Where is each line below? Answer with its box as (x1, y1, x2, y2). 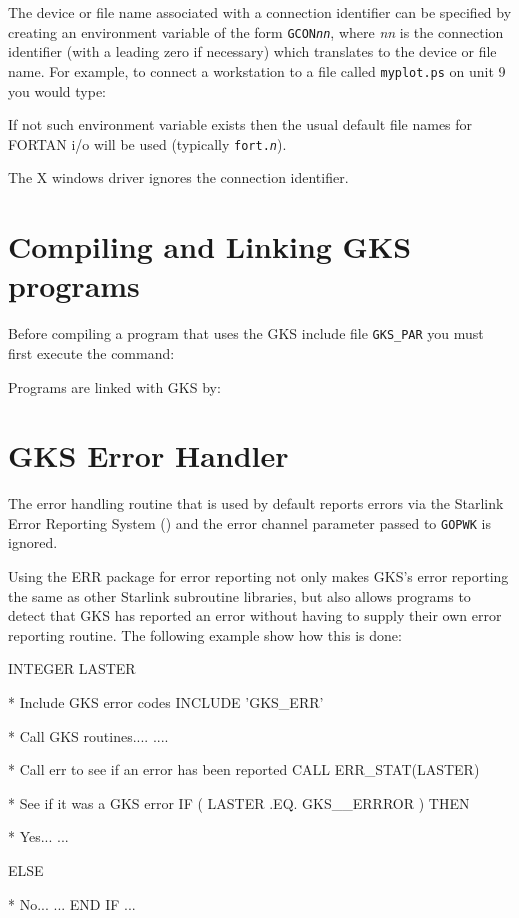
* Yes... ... (8, 826, 69, 847)
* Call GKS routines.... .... (8, 725, 169, 746)
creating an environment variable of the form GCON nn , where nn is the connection (8, 21, 504, 42)
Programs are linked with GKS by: (8, 376, 221, 397)
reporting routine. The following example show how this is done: (8, 624, 402, 645)
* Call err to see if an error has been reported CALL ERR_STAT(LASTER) (8, 759, 480, 780)
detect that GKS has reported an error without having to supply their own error (8, 605, 502, 626)
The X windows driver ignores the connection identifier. (8, 167, 349, 188)
